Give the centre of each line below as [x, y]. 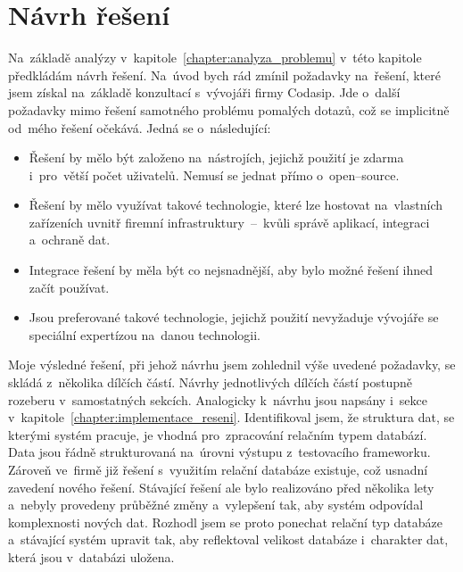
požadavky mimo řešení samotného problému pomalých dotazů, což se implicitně [229, 109]
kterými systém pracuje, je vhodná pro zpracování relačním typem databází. [218, 434]
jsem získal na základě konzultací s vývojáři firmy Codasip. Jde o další [204, 92]
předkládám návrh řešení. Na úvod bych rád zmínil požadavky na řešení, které [224, 75]
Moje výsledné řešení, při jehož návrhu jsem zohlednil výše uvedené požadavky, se [232, 365]
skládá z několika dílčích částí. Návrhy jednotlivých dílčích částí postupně [211, 382]
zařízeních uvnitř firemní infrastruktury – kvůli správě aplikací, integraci [229, 222]
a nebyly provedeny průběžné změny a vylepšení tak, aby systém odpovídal [216, 505]
